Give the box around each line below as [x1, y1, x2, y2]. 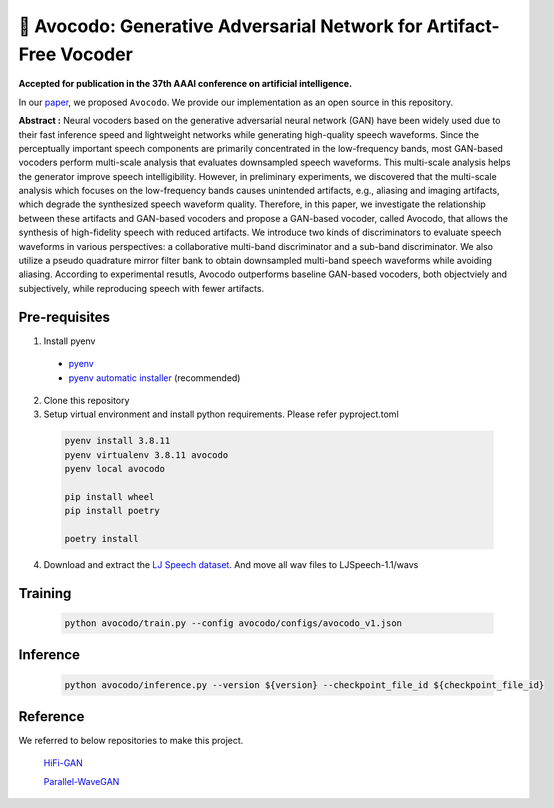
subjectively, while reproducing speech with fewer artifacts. [18, 282, 265, 294]
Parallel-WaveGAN [43, 775, 120, 787]
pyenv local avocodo [64, 463, 165, 475]
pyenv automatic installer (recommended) [68, 371, 241, 384]
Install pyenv [43, 335, 96, 347]
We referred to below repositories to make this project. [18, 735, 244, 747]
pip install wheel [64, 491, 155, 502]
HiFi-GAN [43, 757, 84, 769]
